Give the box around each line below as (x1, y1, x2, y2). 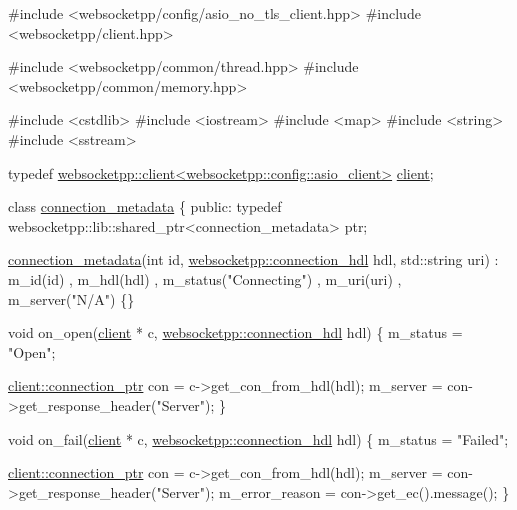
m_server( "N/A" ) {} (8, 288, 135, 309)
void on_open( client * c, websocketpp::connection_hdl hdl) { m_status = (8, 322, 463, 343)
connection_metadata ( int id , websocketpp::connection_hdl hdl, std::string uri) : (8, 249, 499, 270)
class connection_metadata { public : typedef (8, 196, 282, 217)
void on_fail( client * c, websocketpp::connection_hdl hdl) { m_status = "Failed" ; (8, 428, 509, 449)
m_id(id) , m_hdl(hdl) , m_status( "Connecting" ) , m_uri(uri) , (8, 268, 402, 289)
